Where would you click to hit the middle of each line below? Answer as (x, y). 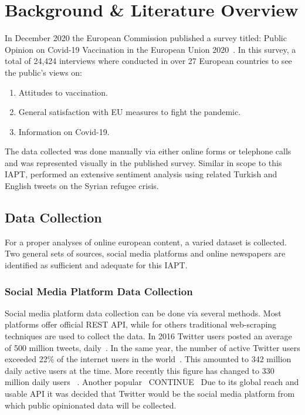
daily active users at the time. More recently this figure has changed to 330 (140, 370)
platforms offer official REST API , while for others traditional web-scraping (141, 324)
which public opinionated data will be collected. (91, 405)
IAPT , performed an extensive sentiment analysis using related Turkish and (141, 174)
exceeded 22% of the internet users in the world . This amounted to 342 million (148, 359)
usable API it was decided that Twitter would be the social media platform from (150, 394)
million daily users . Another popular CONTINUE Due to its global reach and (152, 382)
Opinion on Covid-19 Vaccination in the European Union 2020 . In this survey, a (150, 49)
